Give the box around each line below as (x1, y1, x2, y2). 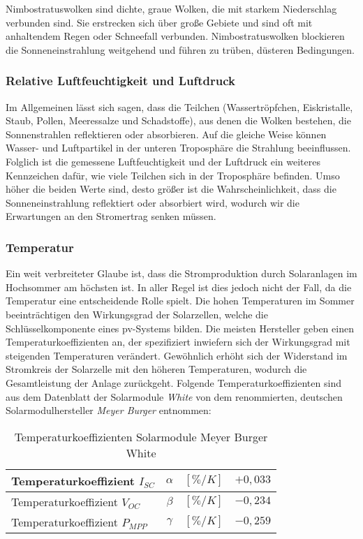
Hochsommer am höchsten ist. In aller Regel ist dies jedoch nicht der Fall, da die (6, 279, 352, 294)
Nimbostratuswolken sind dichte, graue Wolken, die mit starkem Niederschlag (6, 1, 337, 15)
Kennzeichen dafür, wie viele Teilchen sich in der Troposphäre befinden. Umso (6, 168, 340, 182)
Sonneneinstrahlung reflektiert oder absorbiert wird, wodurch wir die (6, 195, 299, 209)
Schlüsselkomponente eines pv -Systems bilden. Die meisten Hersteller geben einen (6, 320, 354, 335)
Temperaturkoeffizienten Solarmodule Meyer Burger (14, 428, 268, 445)
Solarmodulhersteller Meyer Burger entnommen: (6, 403, 212, 418)
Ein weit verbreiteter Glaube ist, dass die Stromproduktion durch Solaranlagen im (6, 266, 357, 281)
